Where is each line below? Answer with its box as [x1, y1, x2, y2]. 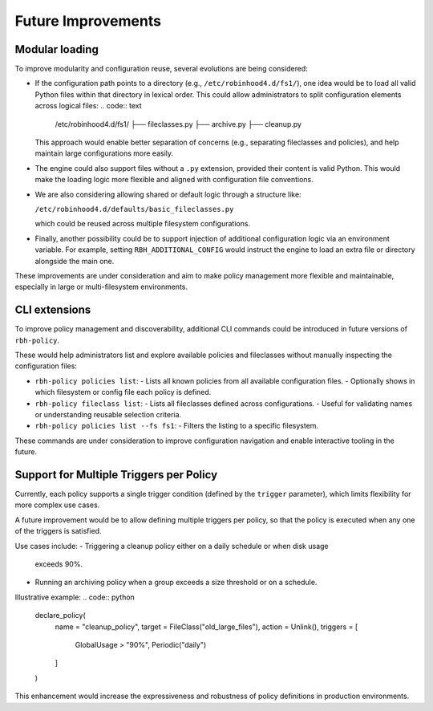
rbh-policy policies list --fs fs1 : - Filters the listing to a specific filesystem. [34, 421, 319, 431]
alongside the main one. [34, 256, 115, 266]
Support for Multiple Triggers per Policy [14, 468, 218, 481]
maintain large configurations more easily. [34, 148, 174, 158]
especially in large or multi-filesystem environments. [14, 282, 188, 292]
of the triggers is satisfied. [14, 526, 102, 536]
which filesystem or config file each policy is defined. [34, 388, 212, 397]
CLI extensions [14, 303, 91, 317]
